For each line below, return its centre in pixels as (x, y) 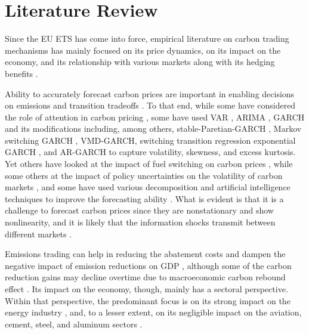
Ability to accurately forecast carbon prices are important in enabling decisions (150, 93)
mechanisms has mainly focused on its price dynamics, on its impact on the (143, 50)
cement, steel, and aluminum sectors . (74, 324)
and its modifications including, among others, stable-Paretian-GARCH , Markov (153, 129)
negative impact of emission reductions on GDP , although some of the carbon (148, 265)
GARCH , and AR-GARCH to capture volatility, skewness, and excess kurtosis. (150, 152)
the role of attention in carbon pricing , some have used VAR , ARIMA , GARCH (155, 117)
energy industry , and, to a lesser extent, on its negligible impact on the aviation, (153, 312)
